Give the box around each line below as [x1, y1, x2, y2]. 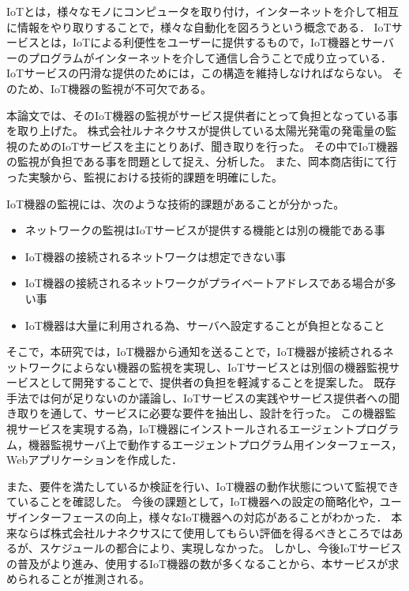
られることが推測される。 [17, 570, 150, 587]
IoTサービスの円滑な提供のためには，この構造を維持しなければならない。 [6, 65, 389, 81]
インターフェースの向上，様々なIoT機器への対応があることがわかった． [17, 509, 388, 526]
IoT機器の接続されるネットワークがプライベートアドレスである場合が [24, 275, 385, 291]
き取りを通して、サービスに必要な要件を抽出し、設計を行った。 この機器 [6, 405, 385, 421]
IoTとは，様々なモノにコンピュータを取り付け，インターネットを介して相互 [6, 3, 400, 19]
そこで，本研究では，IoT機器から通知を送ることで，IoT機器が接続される [6, 343, 383, 360]
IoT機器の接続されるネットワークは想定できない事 [24, 248, 286, 264]
